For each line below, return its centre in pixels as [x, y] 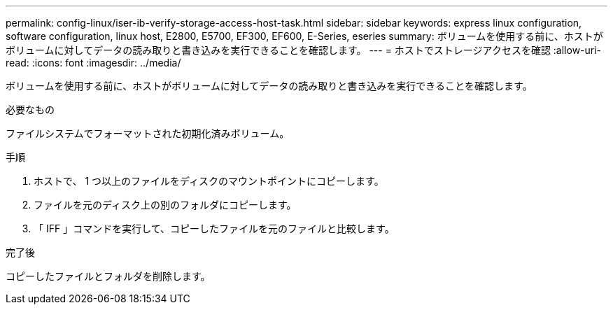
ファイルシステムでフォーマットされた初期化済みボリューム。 [148, 133]
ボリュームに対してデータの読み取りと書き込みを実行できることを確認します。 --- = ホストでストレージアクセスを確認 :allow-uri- [304, 50]
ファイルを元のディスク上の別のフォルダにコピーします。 [165, 205]
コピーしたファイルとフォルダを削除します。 [108, 276]
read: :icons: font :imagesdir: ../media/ [93, 63]
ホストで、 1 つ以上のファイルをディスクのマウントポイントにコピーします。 [209, 181]
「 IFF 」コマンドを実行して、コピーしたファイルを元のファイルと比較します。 [214, 228]
